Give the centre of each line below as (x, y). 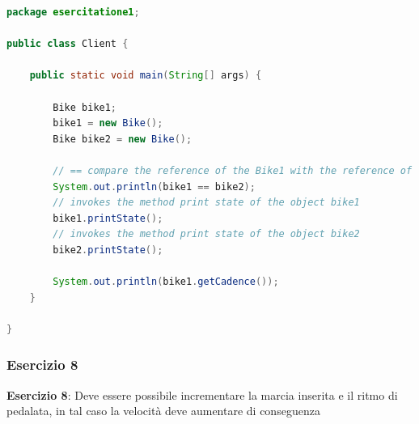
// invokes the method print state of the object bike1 (206, 203)
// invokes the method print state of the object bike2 (206, 234)
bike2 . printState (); (108, 250)
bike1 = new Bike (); (108, 123)
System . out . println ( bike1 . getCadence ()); (166, 282)
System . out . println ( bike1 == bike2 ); (154, 187)
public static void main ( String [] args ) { (146, 76)
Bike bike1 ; (85, 107)
